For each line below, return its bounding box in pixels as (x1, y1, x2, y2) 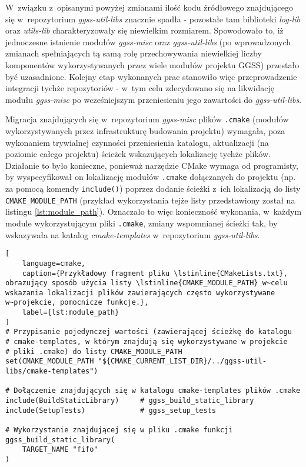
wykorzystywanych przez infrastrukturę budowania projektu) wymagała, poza (5, 125, 285, 136)
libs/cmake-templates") (5, 367, 98, 376)
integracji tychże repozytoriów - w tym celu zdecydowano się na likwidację (5, 82, 275, 94)
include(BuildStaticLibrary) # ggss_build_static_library (5, 396, 254, 405)
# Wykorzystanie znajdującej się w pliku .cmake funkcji (5, 426, 233, 434)
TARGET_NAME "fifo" (22, 445, 98, 454)
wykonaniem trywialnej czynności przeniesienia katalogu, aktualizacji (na (5, 136, 269, 148)
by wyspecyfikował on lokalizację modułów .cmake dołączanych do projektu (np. (5, 171, 296, 183)
